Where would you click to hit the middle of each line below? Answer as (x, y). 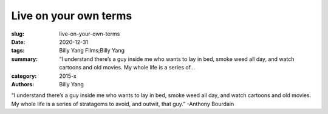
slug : (18, 34)
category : (24, 76)
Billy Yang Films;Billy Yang (92, 51)
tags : (18, 51)
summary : (25, 59)
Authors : (23, 84)
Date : (18, 42)
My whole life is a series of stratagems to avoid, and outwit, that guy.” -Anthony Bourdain (123, 104)
